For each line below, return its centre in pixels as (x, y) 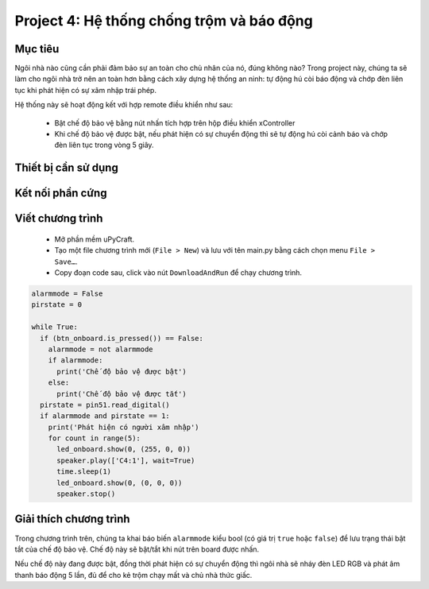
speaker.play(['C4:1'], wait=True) (126, 460)
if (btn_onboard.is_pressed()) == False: (122, 338)
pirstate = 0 (57, 305)
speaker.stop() (86, 494)
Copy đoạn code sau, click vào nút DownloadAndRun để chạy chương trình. (178, 273)
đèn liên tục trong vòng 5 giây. (104, 145)
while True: (55, 327)
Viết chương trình (59, 219)
